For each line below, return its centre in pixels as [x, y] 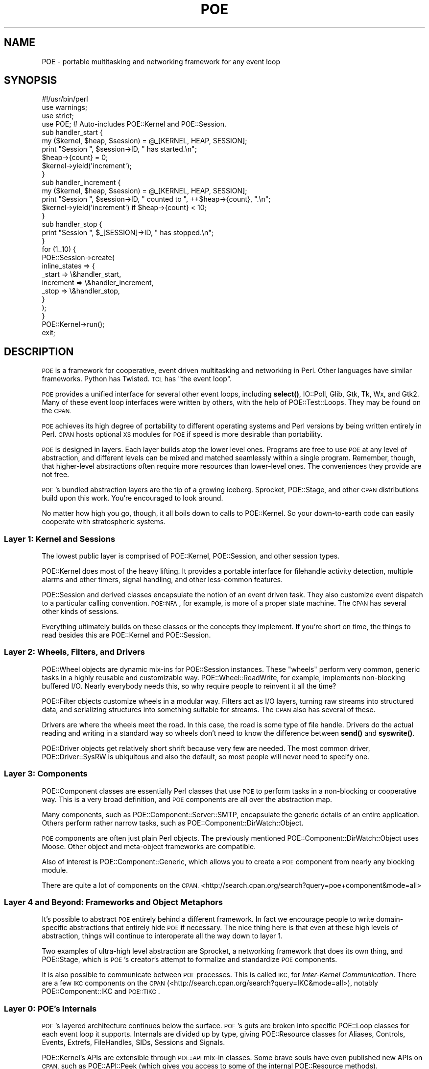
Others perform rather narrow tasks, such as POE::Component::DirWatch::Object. [173, 823]
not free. [56, 475]
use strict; [58, 116]
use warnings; [65, 107]
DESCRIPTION [39, 351]
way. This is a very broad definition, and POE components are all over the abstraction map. [187, 799]
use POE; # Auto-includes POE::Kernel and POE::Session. [134, 124]
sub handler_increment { [81, 183]
